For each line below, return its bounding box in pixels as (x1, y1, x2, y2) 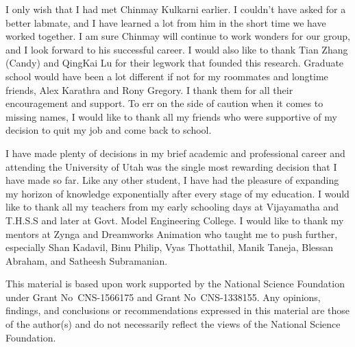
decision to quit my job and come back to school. (5, 123, 212, 137)
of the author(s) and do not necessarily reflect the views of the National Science (5, 317, 341, 331)
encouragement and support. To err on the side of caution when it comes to (5, 96, 323, 110)
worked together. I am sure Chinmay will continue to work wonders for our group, (5, 29, 350, 43)
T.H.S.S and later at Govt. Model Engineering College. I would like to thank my (5, 213, 344, 227)
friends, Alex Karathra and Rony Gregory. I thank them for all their (5, 82, 293, 97)
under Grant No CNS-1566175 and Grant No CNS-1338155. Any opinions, (5, 289, 321, 304)
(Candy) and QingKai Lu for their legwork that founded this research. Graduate (5, 56, 344, 70)
